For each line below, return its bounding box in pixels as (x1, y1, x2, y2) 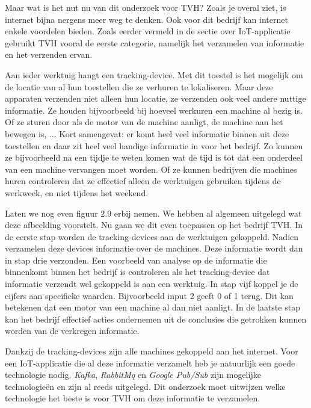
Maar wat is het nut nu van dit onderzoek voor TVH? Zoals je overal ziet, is (5, 1, 286, 13)
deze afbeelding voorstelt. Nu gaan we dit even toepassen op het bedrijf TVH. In (5, 218, 303, 231)
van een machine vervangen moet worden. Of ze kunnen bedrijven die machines (5, 162, 297, 175)
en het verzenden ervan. (5, 48, 93, 61)
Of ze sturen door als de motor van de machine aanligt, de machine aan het (5, 116, 283, 128)
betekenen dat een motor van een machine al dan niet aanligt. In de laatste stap (5, 301, 300, 314)
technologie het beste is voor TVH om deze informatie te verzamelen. (5, 392, 260, 404)
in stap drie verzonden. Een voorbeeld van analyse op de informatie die (5, 253, 267, 266)
